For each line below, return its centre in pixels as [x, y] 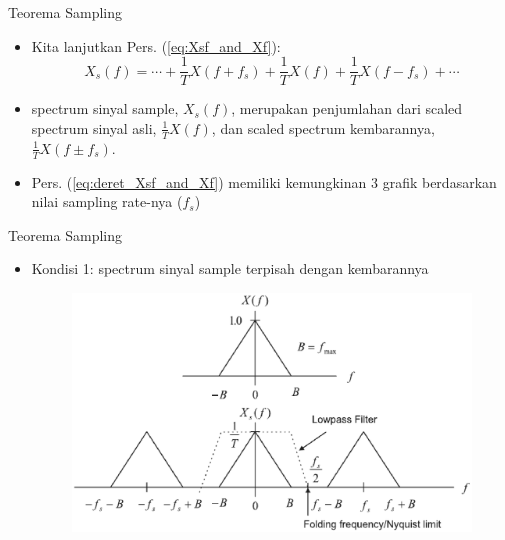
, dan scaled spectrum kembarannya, [323, 127]
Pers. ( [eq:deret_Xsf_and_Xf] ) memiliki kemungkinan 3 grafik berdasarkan [264, 181]
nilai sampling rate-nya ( [107, 201]
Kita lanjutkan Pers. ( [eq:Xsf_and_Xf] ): [156, 45]
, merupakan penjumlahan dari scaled [347, 108]
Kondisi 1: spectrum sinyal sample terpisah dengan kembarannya [230, 268]
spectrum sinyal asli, [94, 127]
